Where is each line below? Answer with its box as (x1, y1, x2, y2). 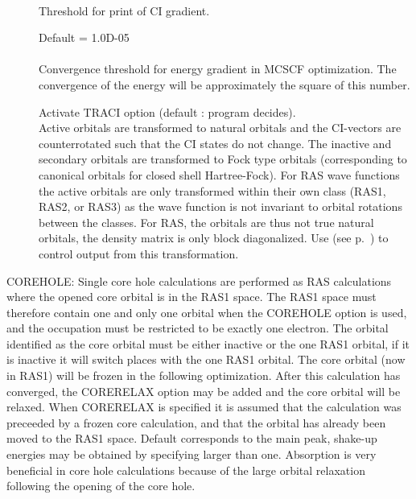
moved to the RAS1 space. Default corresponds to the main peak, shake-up (6, 430, 377, 447)
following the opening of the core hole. (6, 477, 196, 494)
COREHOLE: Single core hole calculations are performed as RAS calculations (6, 272, 392, 289)
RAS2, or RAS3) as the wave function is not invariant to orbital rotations (39, 198, 402, 215)
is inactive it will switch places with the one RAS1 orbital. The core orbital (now (6, 351, 406, 368)
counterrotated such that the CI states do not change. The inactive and (39, 134, 392, 151)
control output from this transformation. (39, 245, 239, 262)
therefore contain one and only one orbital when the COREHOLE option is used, (6, 303, 407, 320)
